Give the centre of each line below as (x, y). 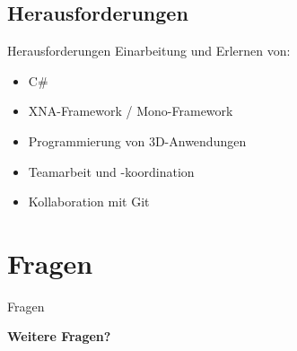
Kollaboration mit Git (89, 202)
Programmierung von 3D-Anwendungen (137, 140)
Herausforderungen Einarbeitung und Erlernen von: (149, 51)
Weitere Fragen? (59, 336)
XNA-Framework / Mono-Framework (131, 111)
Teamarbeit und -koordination (111, 171)
